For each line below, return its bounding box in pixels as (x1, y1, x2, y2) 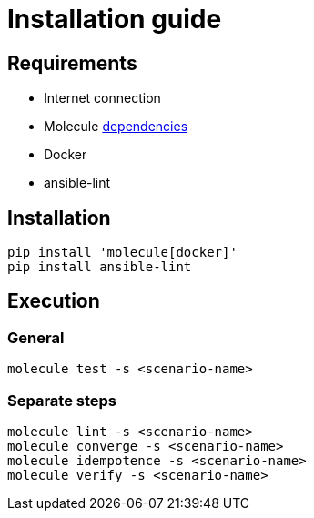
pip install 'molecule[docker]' (7, 245, 238, 260)
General (7, 328, 65, 347)
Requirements (7, 51, 137, 75)
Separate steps (7, 391, 117, 410)
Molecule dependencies (44, 118, 188, 135)
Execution (7, 289, 100, 313)
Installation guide (7, 4, 222, 35)
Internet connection (44, 90, 161, 107)
